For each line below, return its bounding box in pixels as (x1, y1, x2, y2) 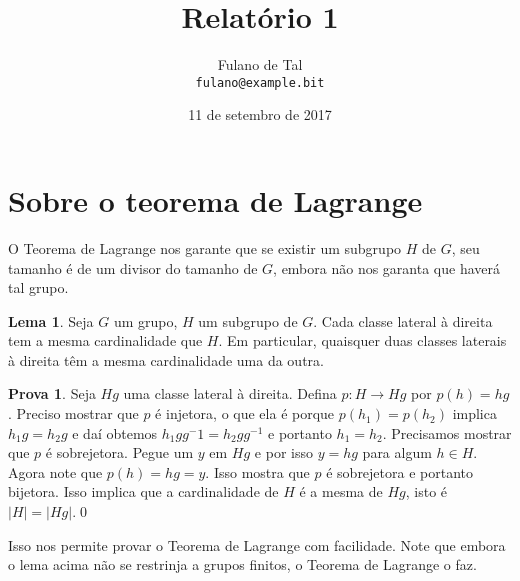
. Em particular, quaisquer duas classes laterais (218, 330, 507, 351)
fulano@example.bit (195, 75, 325, 90)
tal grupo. (8, 277, 69, 298)
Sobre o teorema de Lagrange (8, 179, 423, 220)
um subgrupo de (198, 310, 298, 331)
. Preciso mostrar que (8, 403, 139, 424)
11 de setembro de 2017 (188, 104, 332, 125)
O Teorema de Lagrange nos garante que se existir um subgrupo (8, 237, 402, 258)
